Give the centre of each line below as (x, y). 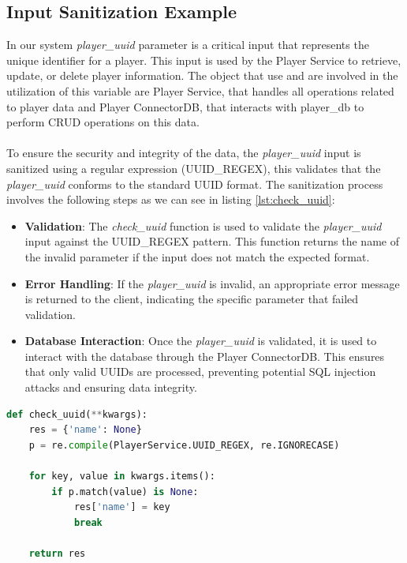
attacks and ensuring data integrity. (111, 387)
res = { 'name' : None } (85, 430)
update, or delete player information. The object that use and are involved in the (202, 75)
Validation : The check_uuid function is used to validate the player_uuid (203, 225)
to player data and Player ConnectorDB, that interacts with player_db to (185, 106)
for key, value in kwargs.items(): (122, 477)
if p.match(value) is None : (125, 492)
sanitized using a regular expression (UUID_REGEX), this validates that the (194, 168)
